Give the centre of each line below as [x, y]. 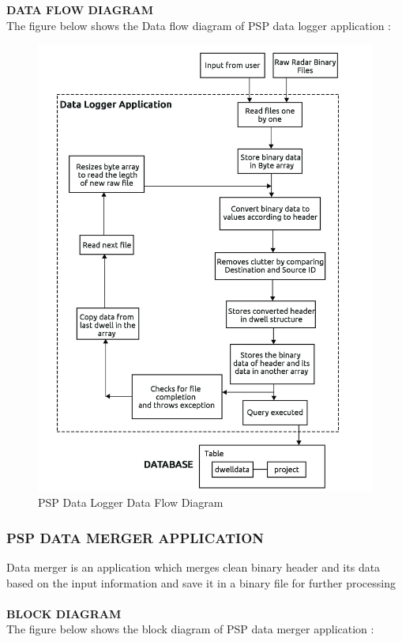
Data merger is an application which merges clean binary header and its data [193, 566]
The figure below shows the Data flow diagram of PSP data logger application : [199, 25]
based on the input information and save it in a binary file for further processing [201, 582]
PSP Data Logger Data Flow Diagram [131, 502]
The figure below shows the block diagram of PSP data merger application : [190, 629]
